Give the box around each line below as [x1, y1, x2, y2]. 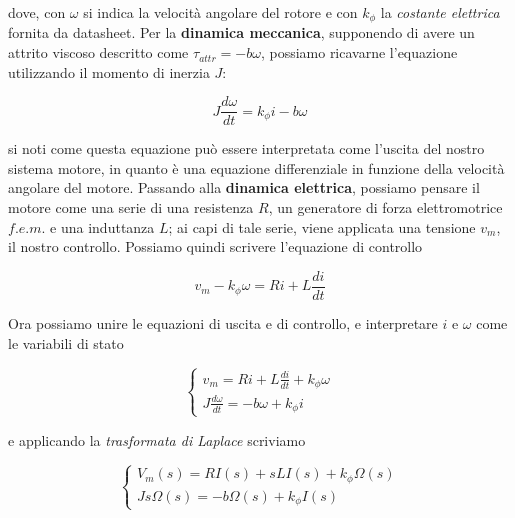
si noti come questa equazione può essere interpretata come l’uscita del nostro [8, 138, 485, 159]
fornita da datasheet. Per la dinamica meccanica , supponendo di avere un [8, 22, 475, 43]
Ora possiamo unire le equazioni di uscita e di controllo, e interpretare [8, 312, 438, 333]
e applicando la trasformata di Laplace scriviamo [8, 429, 306, 450]
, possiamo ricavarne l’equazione [260, 42, 458, 63]
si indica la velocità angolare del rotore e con [83, 2, 358, 22]
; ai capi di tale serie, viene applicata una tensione [168, 216, 476, 237]
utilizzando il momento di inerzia [8, 61, 210, 82]
